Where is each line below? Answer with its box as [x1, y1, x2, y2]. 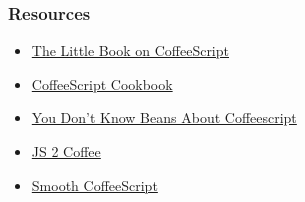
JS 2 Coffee [31, 141, 101, 161]
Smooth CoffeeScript [31, 174, 158, 195]
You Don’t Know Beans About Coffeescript [31, 107, 297, 128]
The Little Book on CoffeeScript [31, 40, 229, 61]
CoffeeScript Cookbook [31, 73, 173, 94]
